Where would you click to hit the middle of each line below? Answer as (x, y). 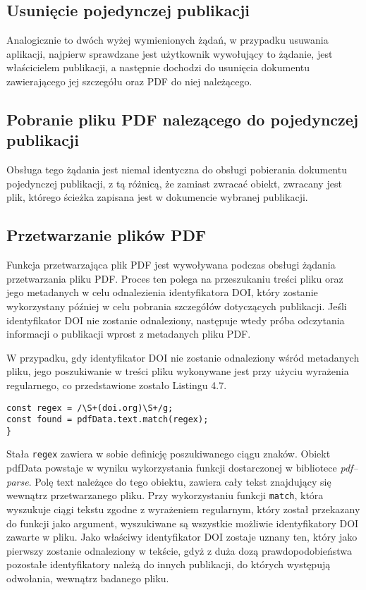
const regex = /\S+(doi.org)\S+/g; (90, 408)
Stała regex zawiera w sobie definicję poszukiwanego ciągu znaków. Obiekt (169, 454)
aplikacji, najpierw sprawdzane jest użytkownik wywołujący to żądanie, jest (170, 53)
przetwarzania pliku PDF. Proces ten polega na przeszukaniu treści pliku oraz (175, 278)
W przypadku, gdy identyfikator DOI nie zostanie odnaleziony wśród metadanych (183, 357)
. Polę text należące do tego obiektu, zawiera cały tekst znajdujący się (180, 481)
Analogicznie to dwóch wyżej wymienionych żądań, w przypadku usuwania (167, 40)
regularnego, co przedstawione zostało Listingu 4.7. (117, 385)
